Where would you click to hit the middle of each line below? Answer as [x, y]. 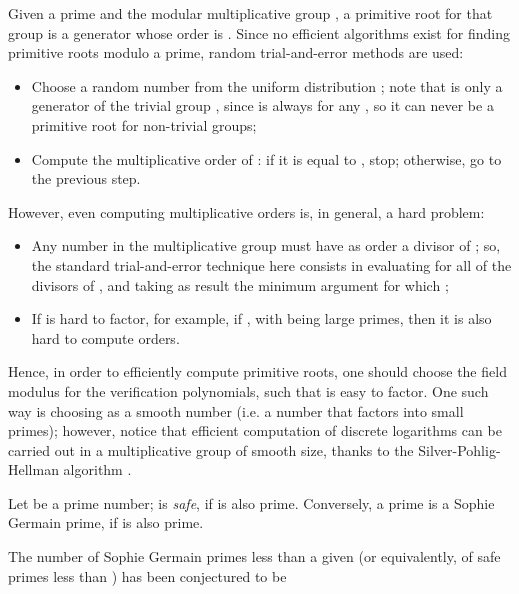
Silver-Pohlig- [459, 449]
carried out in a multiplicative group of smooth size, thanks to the [211, 449]
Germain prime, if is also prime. [106, 522]
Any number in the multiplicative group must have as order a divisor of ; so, [266, 245]
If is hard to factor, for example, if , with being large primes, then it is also [261, 318]
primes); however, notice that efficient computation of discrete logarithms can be [255, 430]
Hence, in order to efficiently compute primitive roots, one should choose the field [257, 371]
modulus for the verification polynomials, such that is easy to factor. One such [248, 390]
